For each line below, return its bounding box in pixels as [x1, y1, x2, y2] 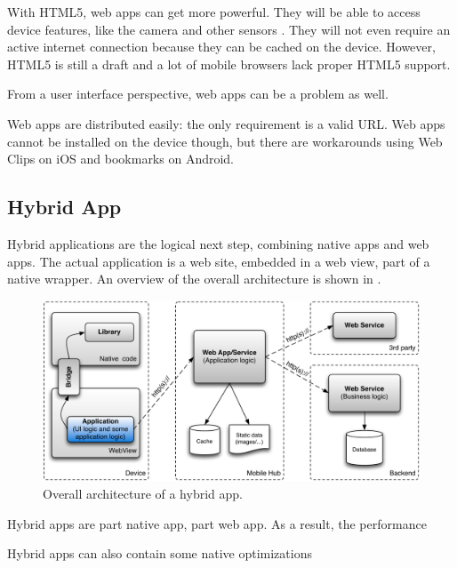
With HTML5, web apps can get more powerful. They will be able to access [7, 3, 421, 20]
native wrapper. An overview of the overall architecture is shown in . [7, 269, 381, 288]
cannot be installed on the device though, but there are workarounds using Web [7, 132, 443, 150]
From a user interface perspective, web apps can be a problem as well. [7, 84, 389, 103]
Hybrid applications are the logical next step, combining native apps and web [7, 234, 429, 252]
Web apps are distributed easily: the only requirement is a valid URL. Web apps [7, 114, 445, 132]
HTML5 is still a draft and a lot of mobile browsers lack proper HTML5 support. [7, 54, 451, 73]
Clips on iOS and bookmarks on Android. [7, 149, 235, 168]
